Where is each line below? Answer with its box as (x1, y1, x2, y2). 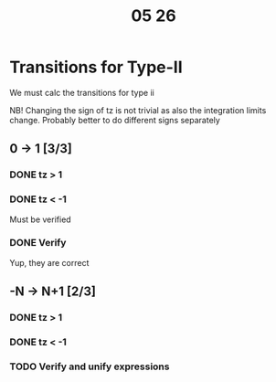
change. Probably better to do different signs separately (9, 114, 221, 125)
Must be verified (9, 214, 71, 225)
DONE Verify (9, 237, 67, 249)
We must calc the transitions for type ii (9, 87, 155, 98)
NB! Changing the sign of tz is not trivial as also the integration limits (9, 104, 267, 115)
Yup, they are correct (9, 257, 90, 268)
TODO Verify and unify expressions (9, 360, 170, 373)
